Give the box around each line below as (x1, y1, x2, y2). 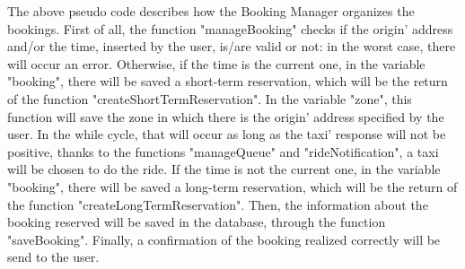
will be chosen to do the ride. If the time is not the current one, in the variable (7, 160, 441, 178)
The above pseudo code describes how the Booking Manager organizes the (7, 2, 415, 20)
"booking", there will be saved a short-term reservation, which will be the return (7, 72, 448, 91)
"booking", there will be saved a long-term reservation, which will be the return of (7, 177, 458, 195)
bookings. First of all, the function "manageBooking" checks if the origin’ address (7, 19, 453, 38)
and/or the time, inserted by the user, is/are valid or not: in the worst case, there (7, 37, 456, 56)
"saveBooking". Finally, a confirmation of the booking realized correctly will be (7, 230, 441, 248)
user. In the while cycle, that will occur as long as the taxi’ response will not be (7, 125, 446, 143)
